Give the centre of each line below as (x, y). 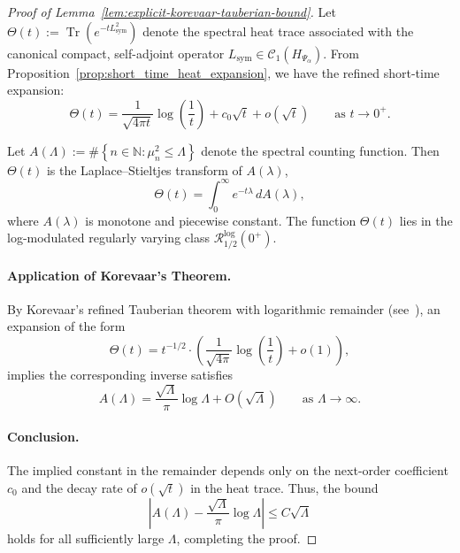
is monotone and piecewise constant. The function (221, 220)
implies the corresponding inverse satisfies (120, 374)
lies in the (426, 220)
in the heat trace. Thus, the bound (284, 487)
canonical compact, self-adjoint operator (116, 53)
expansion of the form (66, 326)
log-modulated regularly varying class (108, 238)
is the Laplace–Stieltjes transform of (144, 169)
